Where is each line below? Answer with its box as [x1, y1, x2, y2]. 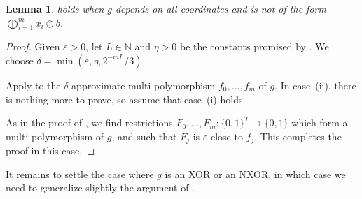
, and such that [111, 128, 177, 143]
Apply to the [6, 78, 61, 92]
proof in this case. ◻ [6, 143, 95, 158]
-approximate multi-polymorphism [68, 78, 216, 92]
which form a [291, 115, 348, 130]
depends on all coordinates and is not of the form [115, 1, 326, 15]
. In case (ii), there [274, 78, 356, 92]
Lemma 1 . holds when [6, 1, 104, 15]
